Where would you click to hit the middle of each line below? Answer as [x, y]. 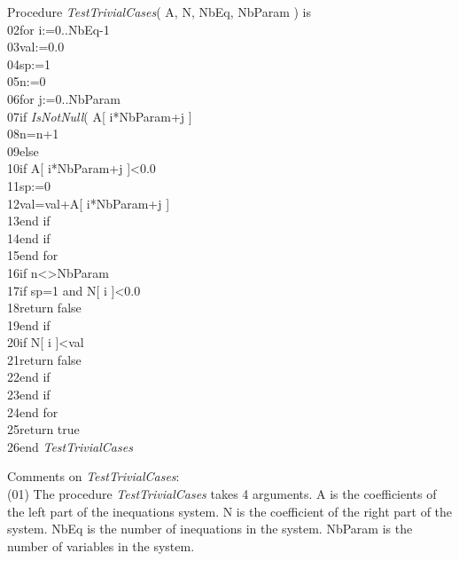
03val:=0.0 [36, 47]
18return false [44, 308]
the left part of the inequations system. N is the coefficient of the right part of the [230, 511]
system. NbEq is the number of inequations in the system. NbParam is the [210, 529]
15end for [33, 255]
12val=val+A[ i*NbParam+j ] [89, 203]
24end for [33, 411]
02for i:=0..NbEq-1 [58, 29]
